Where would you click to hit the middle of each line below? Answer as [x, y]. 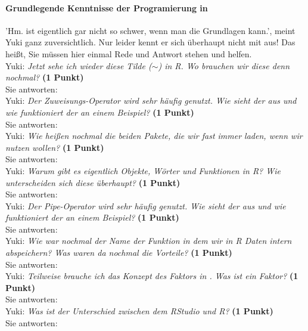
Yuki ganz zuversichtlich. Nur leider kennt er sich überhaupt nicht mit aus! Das [150, 42]
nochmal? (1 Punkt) [45, 77]
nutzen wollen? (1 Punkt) [55, 147]
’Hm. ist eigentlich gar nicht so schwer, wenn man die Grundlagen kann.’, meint [150, 30]
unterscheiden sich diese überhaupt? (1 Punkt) [93, 182]
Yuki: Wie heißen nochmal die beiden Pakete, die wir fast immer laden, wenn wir [154, 136]
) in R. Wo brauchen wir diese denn [224, 65]
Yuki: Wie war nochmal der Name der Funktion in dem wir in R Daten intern [149, 241]
